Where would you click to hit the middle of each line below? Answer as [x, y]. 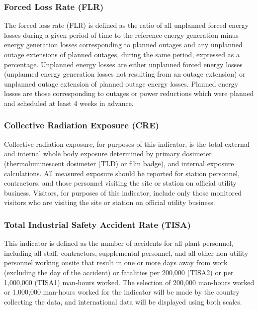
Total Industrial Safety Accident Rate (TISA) [97, 224]
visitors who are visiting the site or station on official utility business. [110, 202]
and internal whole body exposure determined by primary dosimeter [108, 154]
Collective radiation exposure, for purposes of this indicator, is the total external [127, 144]
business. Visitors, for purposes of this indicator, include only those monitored [123, 192]
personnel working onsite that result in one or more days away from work [116, 262]
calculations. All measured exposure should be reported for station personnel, [122, 173]
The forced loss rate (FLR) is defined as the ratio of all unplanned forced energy [127, 25]
